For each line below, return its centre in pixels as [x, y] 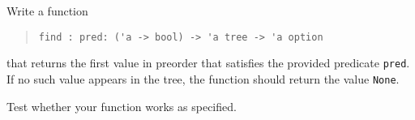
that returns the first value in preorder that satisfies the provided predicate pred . [208, 63]
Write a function [47, 11]
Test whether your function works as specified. [122, 106]
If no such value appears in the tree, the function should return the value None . [203, 78]
